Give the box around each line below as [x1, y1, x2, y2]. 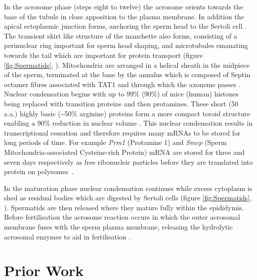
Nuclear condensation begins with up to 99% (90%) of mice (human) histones [4, 89, 239, 99]
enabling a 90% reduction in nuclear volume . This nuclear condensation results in [4, 118, 253, 128]
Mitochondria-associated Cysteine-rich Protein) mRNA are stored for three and [4, 146, 245, 157]
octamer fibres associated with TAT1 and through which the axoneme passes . [4, 79, 241, 89]
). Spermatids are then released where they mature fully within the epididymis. [4, 202, 244, 212]
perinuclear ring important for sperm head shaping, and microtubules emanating [4, 40, 248, 50]
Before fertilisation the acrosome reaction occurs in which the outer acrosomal [4, 212, 240, 222]
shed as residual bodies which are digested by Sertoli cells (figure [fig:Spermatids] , [4, 192, 252, 203]
